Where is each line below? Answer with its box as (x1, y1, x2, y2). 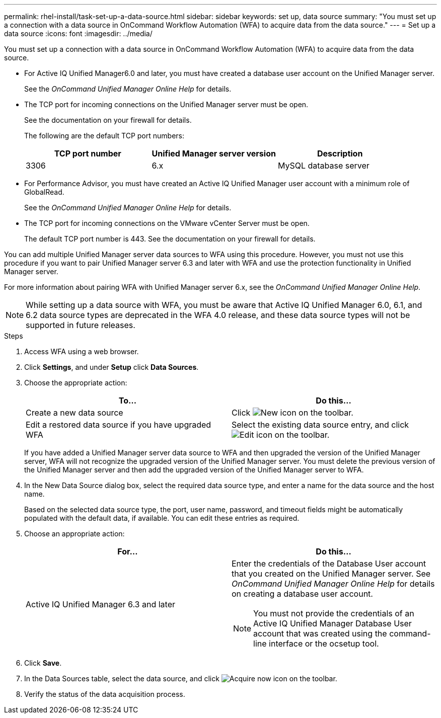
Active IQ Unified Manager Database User (253, 618, 412, 628)
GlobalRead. (24, 188, 64, 196)
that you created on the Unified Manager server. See (232, 569, 431, 579)
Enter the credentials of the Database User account (232, 559, 426, 569)
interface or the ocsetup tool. (269, 639, 379, 649)
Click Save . (24, 659, 62, 667)
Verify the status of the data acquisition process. (24, 690, 185, 698)
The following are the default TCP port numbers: (24, 131, 184, 140)
